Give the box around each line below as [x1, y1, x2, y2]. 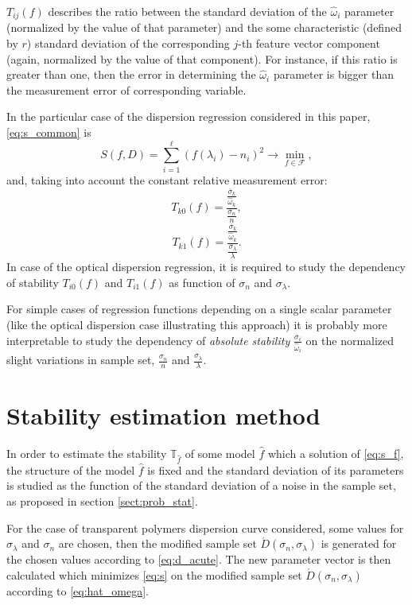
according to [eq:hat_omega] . [6, 582, 149, 599]
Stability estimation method [6, 399, 321, 432]
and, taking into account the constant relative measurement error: [6, 171, 328, 188]
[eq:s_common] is [6, 124, 91, 141]
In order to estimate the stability [6, 445, 167, 462]
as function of [169, 273, 235, 290]
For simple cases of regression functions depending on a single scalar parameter [6, 301, 392, 317]
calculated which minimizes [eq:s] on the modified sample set [6, 566, 302, 583]
